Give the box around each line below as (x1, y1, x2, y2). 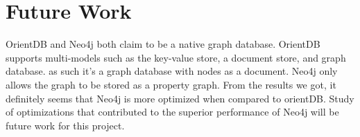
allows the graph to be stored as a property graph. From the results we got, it (6, 77, 336, 91)
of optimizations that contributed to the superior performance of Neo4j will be (6, 104, 339, 119)
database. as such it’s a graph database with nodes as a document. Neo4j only (6, 64, 338, 78)
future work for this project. (6, 118, 125, 132)
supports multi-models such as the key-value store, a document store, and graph (6, 50, 346, 64)
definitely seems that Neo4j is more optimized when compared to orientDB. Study (6, 91, 354, 105)
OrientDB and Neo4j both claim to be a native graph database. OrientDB (6, 37, 320, 51)
